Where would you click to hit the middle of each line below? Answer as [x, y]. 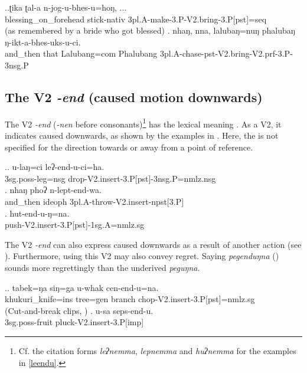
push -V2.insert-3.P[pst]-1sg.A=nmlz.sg [75, 225]
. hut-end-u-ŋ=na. [37, 213]
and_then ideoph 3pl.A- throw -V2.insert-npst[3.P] [94, 201]
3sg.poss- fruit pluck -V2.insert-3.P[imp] [74, 322]
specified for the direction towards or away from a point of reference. [129, 147]
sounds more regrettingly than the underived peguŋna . [102, 267]
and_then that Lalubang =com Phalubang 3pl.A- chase [103, 53]
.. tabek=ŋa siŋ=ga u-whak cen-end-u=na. [82, 287]
